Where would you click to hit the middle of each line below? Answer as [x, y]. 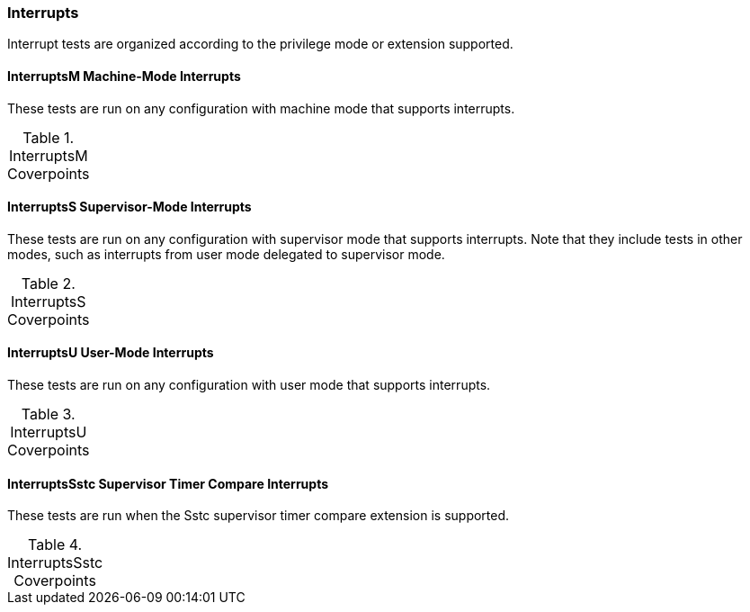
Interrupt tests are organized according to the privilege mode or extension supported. [260, 44]
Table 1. [49, 137]
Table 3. [48, 414]
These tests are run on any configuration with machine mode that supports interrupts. [261, 108]
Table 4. [55, 545]
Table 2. [48, 283]
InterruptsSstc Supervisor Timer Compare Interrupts [168, 483]
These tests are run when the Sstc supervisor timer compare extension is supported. [259, 516]
